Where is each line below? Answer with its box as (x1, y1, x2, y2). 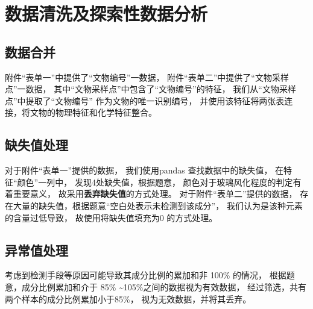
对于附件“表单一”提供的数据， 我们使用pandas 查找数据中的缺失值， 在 (5, 164, 284, 176)
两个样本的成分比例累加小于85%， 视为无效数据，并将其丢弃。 (5, 292, 251, 305)
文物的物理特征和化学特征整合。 (30, 106, 157, 119)
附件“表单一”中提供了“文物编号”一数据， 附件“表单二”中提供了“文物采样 (5, 70, 289, 83)
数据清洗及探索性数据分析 (5, 1, 208, 26)
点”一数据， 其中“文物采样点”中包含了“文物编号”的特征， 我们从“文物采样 (5, 83, 296, 95)
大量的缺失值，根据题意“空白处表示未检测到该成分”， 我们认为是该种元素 (13, 199, 303, 211)
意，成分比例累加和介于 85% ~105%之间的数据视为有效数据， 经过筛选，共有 (5, 280, 307, 293)
